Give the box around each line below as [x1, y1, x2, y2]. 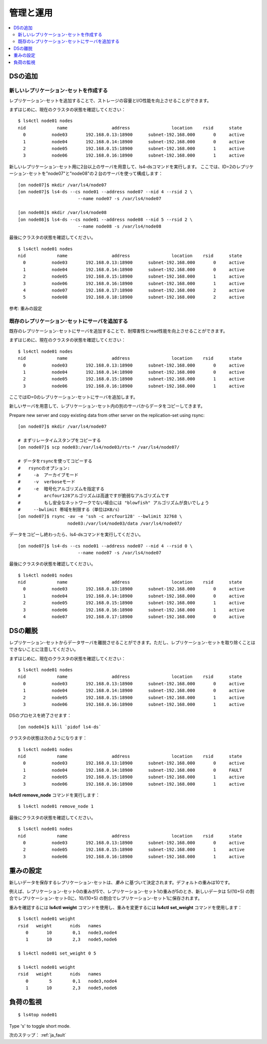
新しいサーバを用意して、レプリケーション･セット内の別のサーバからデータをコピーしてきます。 [9, 403, 205, 409]
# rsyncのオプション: [18, 465, 70, 471]
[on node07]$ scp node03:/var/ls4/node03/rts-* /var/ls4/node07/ [18, 445, 180, 450]
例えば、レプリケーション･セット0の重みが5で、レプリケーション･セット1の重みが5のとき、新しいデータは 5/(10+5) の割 [9, 888, 255, 894]
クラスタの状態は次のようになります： [9, 735, 88, 741]
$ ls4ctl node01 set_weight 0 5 [18, 951, 96, 956]
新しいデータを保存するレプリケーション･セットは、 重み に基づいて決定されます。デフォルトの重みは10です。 [9, 879, 232, 885]
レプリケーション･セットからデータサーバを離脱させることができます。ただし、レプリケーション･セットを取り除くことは [9, 639, 256, 645]
